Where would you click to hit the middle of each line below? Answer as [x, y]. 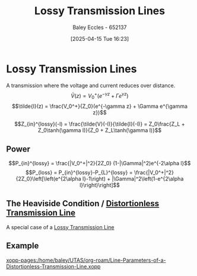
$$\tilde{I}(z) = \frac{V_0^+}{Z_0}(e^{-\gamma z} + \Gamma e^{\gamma [100, 106]
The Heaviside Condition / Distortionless [83, 203]
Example [23, 246]
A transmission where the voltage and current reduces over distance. [91, 85]
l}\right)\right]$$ [100, 185]
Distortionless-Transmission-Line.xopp [53, 266]
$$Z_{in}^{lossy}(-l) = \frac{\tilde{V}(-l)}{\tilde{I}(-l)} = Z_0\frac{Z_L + [100, 124]
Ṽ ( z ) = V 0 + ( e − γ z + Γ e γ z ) [100, 96]
